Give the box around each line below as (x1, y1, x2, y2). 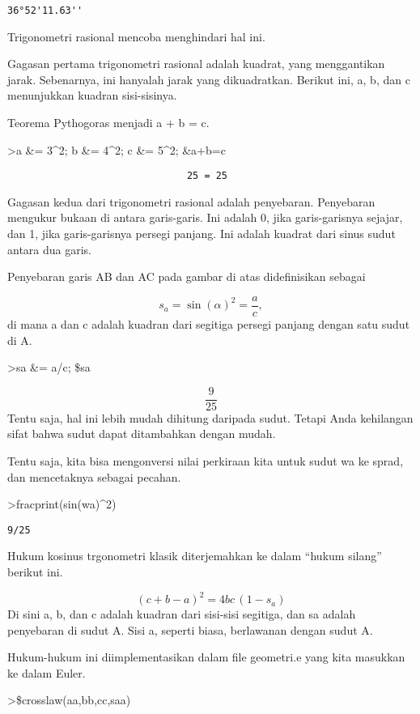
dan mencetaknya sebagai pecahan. (7, 468, 181, 485)
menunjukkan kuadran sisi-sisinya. (7, 87, 177, 104)
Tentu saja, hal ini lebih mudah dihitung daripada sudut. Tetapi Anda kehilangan (7, 409, 414, 426)
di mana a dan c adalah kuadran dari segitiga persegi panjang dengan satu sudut (7, 315, 410, 332)
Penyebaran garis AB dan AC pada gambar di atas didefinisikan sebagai (7, 268, 366, 285)
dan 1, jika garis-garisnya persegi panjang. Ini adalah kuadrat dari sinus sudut (7, 225, 396, 242)
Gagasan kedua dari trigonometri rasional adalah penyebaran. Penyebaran (7, 193, 375, 210)
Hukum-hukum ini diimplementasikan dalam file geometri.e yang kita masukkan (7, 648, 405, 665)
